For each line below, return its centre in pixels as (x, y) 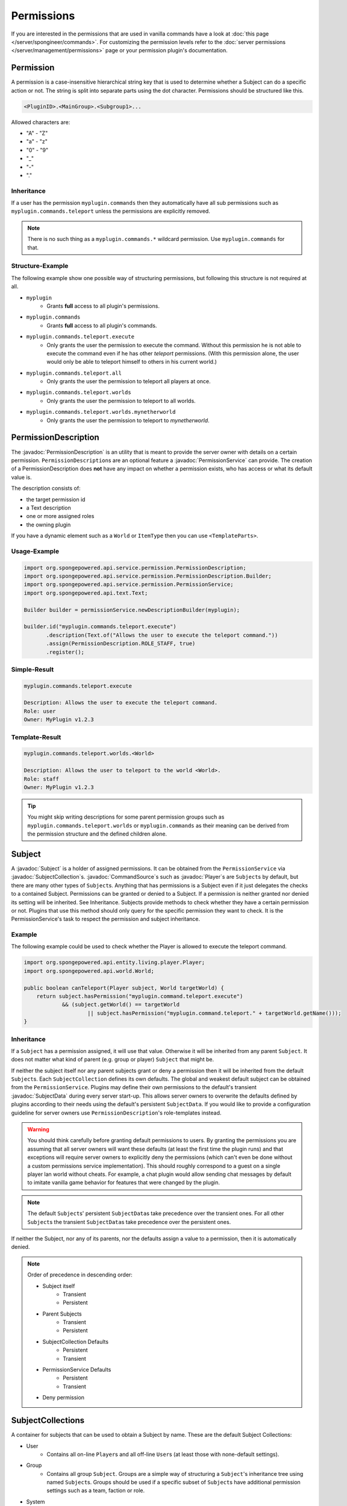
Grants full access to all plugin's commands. (102, 325)
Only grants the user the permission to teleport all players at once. (129, 381)
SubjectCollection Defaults (75, 1342)
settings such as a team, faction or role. (96, 1490)
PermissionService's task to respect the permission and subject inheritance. (105, 919)
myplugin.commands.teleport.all (74, 373)
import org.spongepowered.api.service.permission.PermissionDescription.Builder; (148, 576)
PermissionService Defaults (77, 1370)
